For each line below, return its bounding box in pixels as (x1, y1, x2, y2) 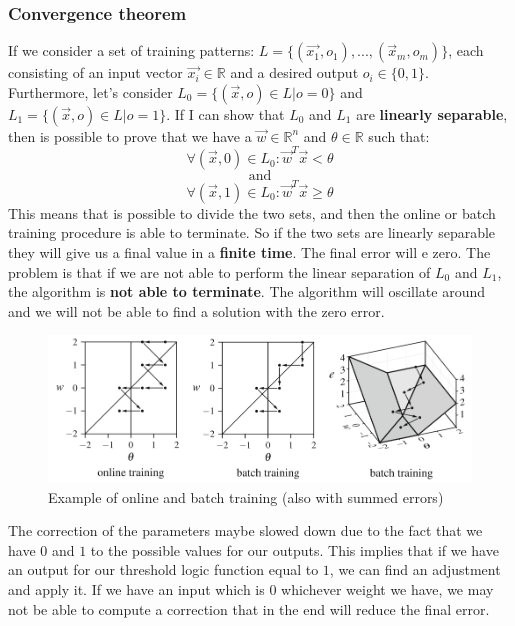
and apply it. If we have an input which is (8, 579, 265, 599)
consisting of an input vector (8, 62, 183, 83)
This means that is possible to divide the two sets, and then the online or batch (8, 202, 496, 223)
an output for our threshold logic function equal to (8, 559, 319, 580)
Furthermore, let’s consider (8, 81, 173, 102)
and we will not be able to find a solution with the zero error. (8, 300, 385, 321)
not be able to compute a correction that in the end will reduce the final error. (8, 598, 490, 619)
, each (448, 40, 484, 61)
